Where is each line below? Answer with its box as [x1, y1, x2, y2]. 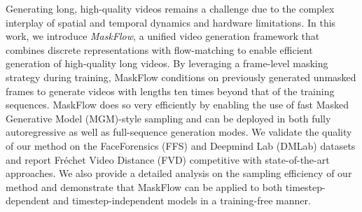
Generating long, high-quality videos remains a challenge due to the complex [6, 1, 335, 15]
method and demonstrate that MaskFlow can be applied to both [6, 179, 283, 194]
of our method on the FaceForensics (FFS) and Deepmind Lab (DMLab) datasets [6, 138, 356, 153]
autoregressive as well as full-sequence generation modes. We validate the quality [6, 125, 352, 139]
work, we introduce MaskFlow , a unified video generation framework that [6, 29, 320, 43]
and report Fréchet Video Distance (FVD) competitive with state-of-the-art [6, 152, 330, 167]
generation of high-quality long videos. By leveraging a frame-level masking [6, 56, 328, 71]
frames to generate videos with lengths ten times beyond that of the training [6, 83, 335, 98]
